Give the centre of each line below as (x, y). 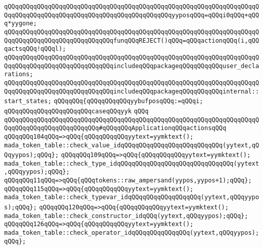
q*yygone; (21, 24)
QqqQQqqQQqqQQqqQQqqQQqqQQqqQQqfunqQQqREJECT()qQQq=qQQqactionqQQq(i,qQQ (132, 40)
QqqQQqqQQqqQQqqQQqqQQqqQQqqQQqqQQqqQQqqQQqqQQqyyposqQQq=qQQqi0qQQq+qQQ (132, 15)
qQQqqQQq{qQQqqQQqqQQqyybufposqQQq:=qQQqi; (128, 101)
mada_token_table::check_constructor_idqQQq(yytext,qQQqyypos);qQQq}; (126, 216)
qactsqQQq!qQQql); (35, 49)
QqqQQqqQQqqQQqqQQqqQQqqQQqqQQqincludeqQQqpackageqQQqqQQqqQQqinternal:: (132, 91)
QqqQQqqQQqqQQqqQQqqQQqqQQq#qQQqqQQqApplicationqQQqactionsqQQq (115, 128)
